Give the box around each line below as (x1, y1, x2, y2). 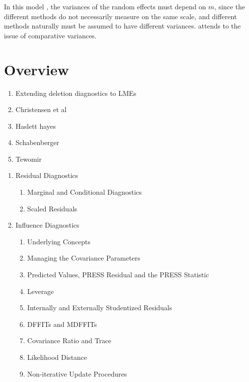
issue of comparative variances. (4, 30, 97, 40)
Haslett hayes (15, 120, 56, 131)
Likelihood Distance (27, 352, 87, 362)
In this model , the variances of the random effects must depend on (4, 1, 206, 11)
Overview (4, 59, 69, 79)
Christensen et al (15, 104, 67, 115)
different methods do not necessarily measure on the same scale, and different (4, 11, 237, 21)
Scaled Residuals (27, 203, 78, 213)
